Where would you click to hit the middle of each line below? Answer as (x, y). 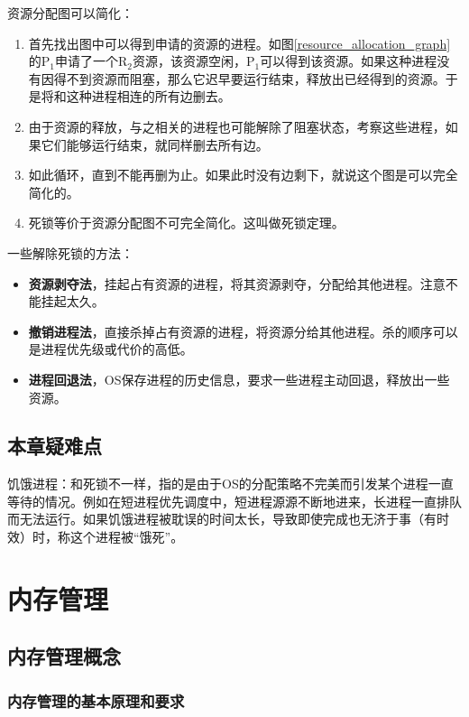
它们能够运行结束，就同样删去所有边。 (155, 144)
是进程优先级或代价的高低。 (110, 349)
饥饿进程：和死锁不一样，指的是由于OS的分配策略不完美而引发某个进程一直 (230, 484)
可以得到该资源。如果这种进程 (349, 61)
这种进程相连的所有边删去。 (148, 96)
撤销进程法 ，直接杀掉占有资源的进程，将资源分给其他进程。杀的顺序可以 (243, 331)
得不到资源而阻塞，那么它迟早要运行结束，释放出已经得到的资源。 (249, 78)
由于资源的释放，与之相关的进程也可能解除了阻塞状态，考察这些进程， (237, 126)
